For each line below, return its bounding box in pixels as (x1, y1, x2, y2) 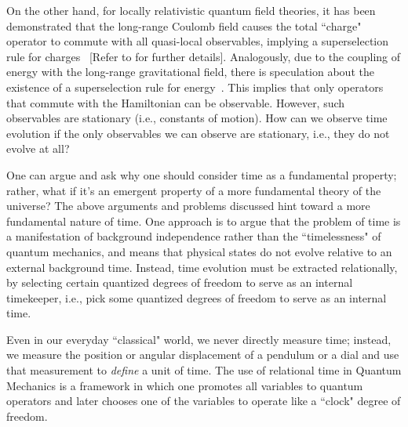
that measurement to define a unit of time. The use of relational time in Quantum (6, 362, 402, 378)
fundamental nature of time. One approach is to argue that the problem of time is (6, 212, 401, 229)
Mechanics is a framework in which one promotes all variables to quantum (6, 377, 363, 393)
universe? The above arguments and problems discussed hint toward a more (6, 197, 370, 214)
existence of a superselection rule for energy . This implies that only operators (6, 78, 384, 95)
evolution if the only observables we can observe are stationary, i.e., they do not (6, 125, 390, 141)
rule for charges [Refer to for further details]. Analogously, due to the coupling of (6, 48, 401, 64)
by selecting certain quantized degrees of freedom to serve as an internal (6, 274, 353, 291)
